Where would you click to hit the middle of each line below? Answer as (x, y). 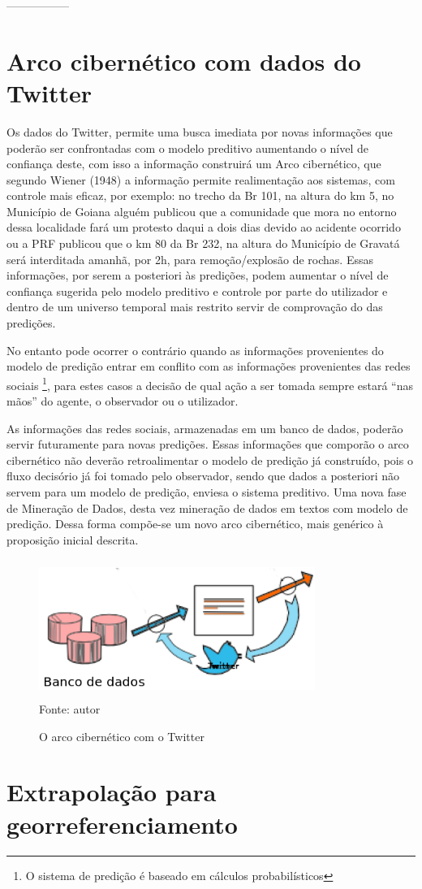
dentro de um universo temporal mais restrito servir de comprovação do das (195, 307)
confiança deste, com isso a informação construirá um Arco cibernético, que (194, 164)
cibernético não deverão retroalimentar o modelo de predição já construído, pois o (210, 460)
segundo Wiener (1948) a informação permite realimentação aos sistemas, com (201, 179)
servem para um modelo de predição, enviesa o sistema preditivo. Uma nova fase (207, 492)
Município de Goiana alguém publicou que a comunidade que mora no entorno (202, 211)
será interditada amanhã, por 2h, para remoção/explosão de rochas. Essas (190, 259)
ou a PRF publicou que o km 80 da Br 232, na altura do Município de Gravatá (203, 243)
